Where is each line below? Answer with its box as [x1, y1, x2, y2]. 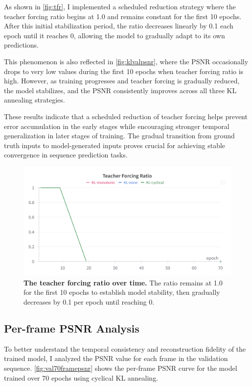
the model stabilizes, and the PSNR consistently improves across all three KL [4, 85, 237, 95]
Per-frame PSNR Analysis [4, 321, 139, 336]
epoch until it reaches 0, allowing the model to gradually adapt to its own [4, 30, 225, 40]
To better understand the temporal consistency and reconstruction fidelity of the [4, 343, 246, 354]
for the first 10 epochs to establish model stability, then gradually [23, 287, 220, 297]
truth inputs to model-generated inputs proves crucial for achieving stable [4, 140, 226, 150]
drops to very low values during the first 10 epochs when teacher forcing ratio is [4, 66, 244, 76]
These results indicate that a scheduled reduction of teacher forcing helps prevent [4, 111, 248, 121]
